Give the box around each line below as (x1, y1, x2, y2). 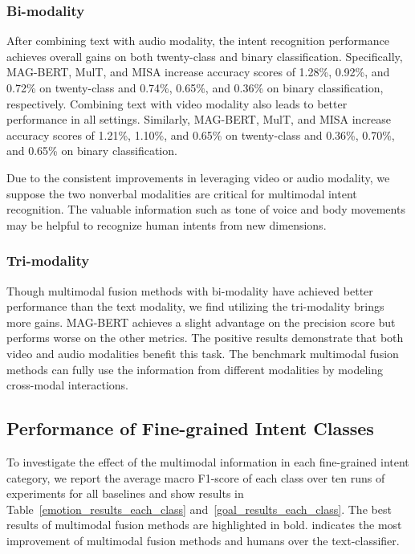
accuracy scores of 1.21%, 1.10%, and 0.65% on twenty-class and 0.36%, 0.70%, (6, 126, 395, 143)
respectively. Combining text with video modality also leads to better (6, 95, 348, 112)
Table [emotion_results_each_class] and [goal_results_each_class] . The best (6, 500, 392, 517)
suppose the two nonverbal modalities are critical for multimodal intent (6, 185, 357, 202)
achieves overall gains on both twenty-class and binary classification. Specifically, (6, 47, 403, 64)
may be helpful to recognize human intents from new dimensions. (6, 216, 327, 233)
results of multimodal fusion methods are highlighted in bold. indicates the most (6, 516, 402, 533)
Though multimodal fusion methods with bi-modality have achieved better (6, 282, 373, 299)
